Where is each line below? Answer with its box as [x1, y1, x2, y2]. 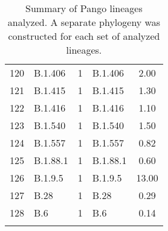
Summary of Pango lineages [25, 1, 143, 15]
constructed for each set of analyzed [8, 29, 160, 43]
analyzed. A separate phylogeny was [7, 15, 161, 29]
